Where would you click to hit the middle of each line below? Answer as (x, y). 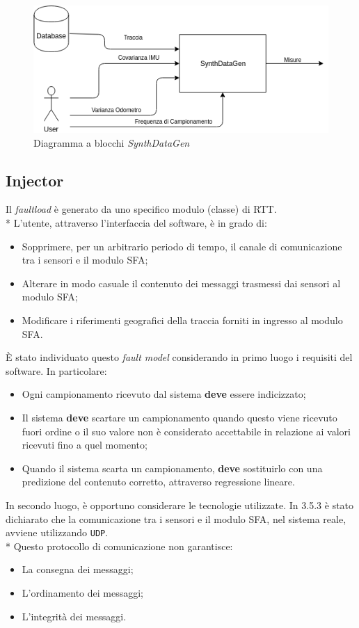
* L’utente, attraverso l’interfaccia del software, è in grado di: (136, 223)
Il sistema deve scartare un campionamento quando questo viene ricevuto (179, 417)
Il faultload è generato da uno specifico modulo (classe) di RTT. (141, 209)
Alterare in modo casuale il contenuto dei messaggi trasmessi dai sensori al (181, 283)
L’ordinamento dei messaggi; (83, 592)
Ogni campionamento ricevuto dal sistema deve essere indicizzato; (164, 394)
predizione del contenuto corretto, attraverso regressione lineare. (158, 482)
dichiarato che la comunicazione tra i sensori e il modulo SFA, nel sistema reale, (176, 518)
